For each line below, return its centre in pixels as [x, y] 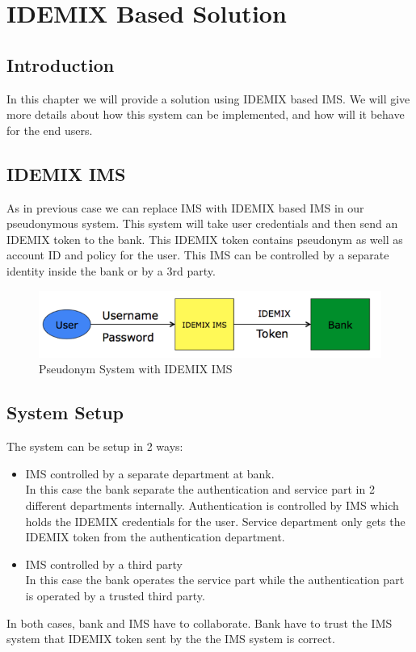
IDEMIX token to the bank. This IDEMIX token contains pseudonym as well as [205, 239]
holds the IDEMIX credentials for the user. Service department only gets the [215, 521]
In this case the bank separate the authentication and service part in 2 [200, 489]
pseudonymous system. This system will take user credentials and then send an [202, 223]
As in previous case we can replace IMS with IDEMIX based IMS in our [185, 207]
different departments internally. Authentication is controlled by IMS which [212, 505]
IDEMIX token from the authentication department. [155, 537]
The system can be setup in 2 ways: [95, 446]
